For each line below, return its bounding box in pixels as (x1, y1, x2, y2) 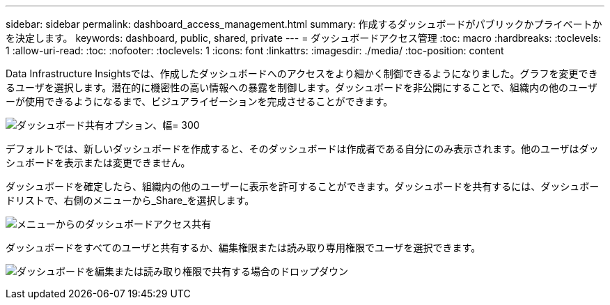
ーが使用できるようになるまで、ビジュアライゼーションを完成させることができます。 (6, 95, 393, 107)
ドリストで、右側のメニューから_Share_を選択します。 (6, 194, 255, 206)
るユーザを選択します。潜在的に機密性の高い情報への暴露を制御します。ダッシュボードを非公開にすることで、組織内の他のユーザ (6, 81, 597, 93)
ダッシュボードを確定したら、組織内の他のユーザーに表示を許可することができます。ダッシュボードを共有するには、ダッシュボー (6, 180, 600, 192)
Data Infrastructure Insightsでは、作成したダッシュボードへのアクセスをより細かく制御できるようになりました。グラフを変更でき (6, 68, 598, 79)
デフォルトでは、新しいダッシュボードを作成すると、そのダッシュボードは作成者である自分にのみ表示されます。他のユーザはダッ (6, 143, 599, 155)
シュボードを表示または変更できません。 (6, 157, 191, 169)
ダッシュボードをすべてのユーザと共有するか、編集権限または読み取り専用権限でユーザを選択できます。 (6, 242, 481, 253)
